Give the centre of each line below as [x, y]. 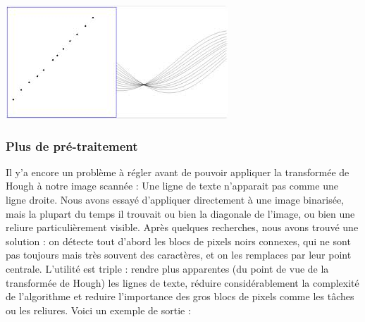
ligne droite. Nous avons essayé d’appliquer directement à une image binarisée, [175, 199]
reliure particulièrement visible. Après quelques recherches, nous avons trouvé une [182, 227]
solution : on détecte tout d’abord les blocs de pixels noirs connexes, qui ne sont [178, 241]
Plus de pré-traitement [72, 145]
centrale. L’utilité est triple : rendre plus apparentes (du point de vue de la [167, 268]
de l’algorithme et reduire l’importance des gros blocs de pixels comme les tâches [180, 296]
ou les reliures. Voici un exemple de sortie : [98, 310]
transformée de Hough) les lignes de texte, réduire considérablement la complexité [182, 282]
